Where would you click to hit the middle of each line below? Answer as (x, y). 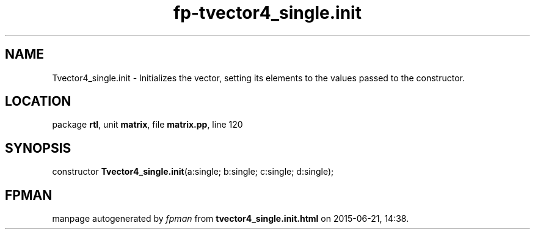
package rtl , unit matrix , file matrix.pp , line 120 (147, 125)
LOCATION (38, 101)
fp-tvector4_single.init (267, 13)
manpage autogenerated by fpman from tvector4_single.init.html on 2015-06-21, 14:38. (231, 219)
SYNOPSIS (38, 148)
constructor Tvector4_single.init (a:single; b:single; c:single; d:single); (193, 172)
